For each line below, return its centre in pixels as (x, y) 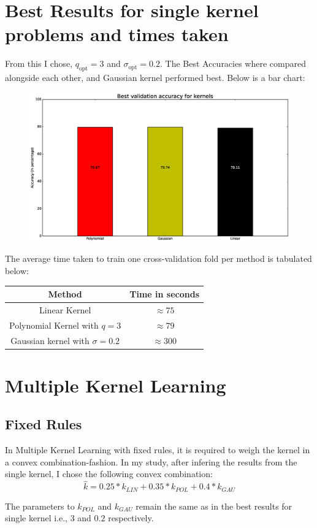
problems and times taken (117, 34)
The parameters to (40, 506)
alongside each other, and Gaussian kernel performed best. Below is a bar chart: (155, 78)
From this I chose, (39, 63)
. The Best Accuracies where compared (233, 63)
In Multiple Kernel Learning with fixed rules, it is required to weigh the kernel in (158, 450)
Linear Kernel (65, 309)
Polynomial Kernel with (54, 325)
